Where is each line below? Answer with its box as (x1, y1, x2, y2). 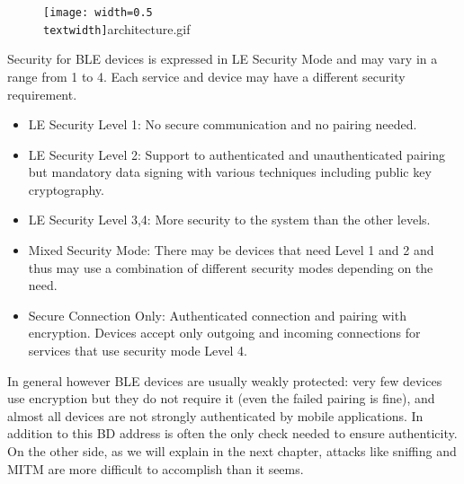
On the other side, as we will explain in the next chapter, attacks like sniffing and (7, 442, 457, 460)
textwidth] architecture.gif (43, 19, 191, 38)
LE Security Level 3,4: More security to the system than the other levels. (28, 210, 431, 229)
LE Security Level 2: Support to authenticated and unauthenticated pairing (28, 145, 445, 163)
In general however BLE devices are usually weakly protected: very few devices (7, 371, 442, 390)
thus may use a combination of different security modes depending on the (28, 258, 433, 277)
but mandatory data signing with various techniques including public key (28, 163, 432, 181)
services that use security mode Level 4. (28, 341, 247, 360)
